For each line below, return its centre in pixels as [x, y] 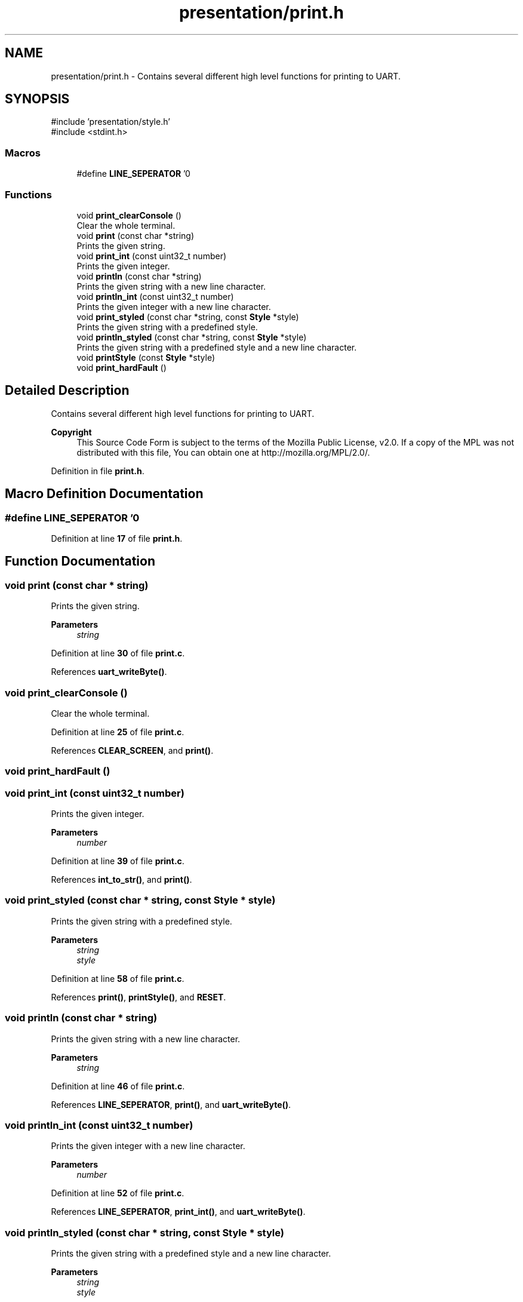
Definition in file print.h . [98, 471]
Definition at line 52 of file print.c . [118, 1193]
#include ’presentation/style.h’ [110, 122]
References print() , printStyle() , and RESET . [139, 997]
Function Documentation [80, 561]
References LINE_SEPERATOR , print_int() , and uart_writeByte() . [178, 1212]
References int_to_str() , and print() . [121, 880]
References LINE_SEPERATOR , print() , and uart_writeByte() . [171, 1104]
